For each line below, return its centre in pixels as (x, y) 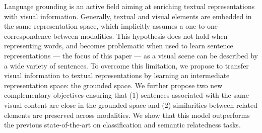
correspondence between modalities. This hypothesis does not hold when (116, 36)
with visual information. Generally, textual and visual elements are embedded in (128, 16)
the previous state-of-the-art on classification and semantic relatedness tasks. (122, 125)
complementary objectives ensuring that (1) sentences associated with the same (126, 95)
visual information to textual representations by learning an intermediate (117, 75)
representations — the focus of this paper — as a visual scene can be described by (131, 55)
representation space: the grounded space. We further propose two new (113, 85)
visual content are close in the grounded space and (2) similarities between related (131, 105)
